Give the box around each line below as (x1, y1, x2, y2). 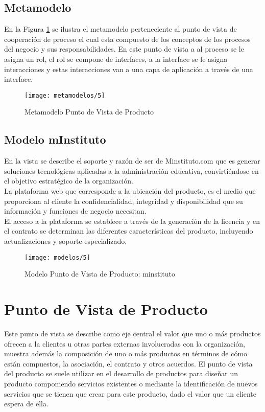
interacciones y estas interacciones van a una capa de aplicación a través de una (4, 63, 253, 74)
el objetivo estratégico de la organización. (4, 175, 133, 186)
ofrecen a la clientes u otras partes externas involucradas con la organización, (4, 338, 245, 349)
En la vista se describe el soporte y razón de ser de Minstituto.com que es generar (4, 155, 260, 166)
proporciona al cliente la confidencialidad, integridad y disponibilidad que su (4, 195, 243, 206)
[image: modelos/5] (25, 254, 90, 261)
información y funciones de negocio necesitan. (4, 205, 147, 216)
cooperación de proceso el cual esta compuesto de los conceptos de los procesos (4, 33, 251, 44)
